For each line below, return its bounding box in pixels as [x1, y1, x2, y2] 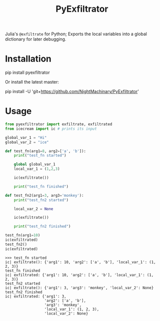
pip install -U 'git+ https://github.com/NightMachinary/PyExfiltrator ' [5, 89, 139, 94]
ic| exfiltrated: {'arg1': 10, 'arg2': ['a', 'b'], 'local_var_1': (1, [5, 273, 154, 277]
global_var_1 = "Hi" [5, 135, 47, 140]
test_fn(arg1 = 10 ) [5, 233, 40, 238]
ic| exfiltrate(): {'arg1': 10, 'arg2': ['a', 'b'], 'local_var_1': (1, [5, 259, 156, 265]
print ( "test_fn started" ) [14, 153, 67, 158]
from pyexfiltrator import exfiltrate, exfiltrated [5, 122, 112, 127]
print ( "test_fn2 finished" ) [14, 224, 71, 229]
